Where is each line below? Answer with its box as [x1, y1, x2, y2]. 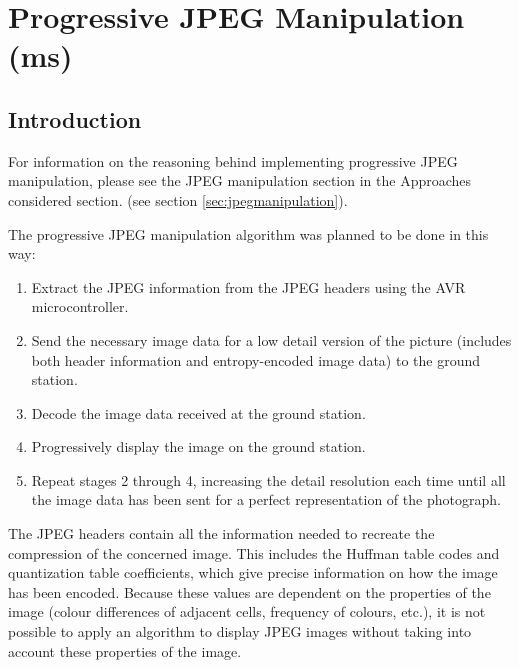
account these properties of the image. [8, 640, 242, 661]
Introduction [8, 103, 142, 134]
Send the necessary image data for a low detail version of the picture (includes [31, 329, 512, 350]
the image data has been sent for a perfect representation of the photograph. [31, 489, 501, 510]
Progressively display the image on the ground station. [31, 436, 366, 457]
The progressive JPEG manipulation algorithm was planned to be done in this [8, 223, 489, 244]
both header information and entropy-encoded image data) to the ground [31, 349, 481, 370]
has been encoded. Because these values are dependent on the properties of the [8, 581, 491, 602]
